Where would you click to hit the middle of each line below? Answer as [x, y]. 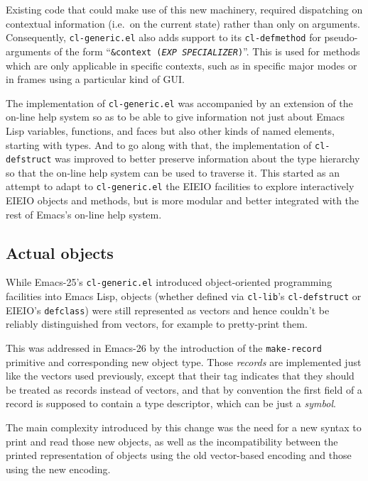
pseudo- [341, 37]
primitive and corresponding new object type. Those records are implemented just [184, 361]
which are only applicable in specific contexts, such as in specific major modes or [182, 65]
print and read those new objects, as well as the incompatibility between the [172, 441]
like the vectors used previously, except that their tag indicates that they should [180, 376]
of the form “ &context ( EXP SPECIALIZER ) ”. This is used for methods [207, 51]
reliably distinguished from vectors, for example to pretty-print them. [157, 324]
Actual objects [60, 252]
